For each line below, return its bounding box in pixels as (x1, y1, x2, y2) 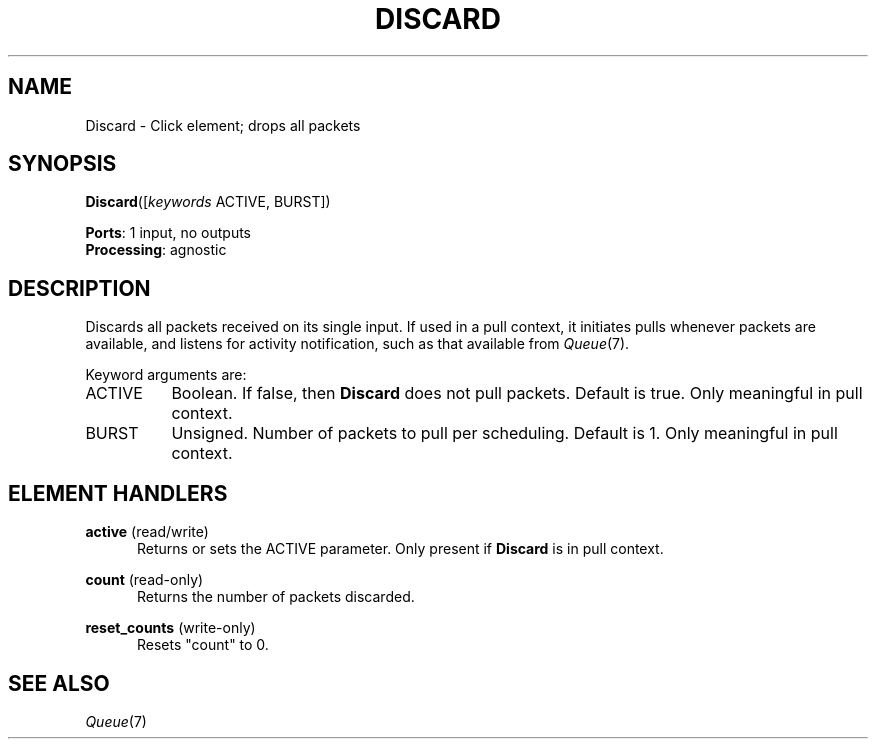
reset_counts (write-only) (85, 619, 256, 637)
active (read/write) (85, 523, 209, 541)
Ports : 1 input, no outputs (85, 224, 251, 242)
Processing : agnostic (85, 241, 227, 259)
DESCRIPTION (8, 275, 151, 301)
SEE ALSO (8, 670, 110, 696)
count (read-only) (85, 571, 204, 589)
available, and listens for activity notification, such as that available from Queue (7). (85, 335, 630, 353)
